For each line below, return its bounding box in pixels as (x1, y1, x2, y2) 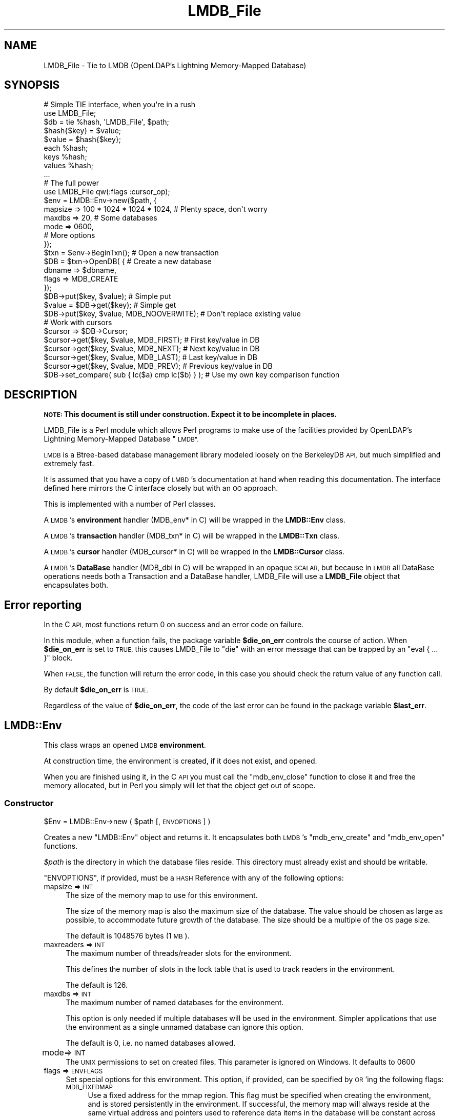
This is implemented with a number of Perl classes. (44, 500, 216, 509)
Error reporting (4, 598, 82, 611)
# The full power (44, 178, 99, 188)
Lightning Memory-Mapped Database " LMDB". (44, 434, 199, 444)
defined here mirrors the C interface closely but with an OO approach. (44, 484, 278, 493)
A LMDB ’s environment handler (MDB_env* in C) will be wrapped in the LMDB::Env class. (44, 515, 345, 525)
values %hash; (44, 161, 93, 170)
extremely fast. (44, 459, 94, 468)
